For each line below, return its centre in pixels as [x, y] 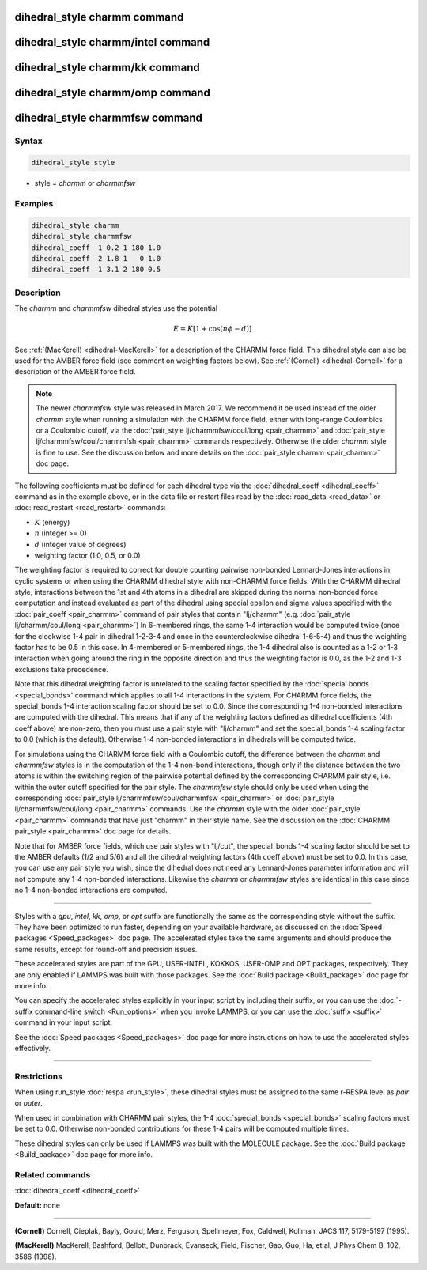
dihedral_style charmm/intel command [112, 42]
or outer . [29, 1103]
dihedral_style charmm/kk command [108, 68]
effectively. [33, 1048]
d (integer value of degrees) [80, 544]
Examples [34, 203]
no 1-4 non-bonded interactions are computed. [91, 890]
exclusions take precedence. [61, 669]
